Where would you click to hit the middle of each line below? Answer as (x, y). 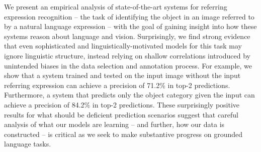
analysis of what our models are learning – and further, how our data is (114, 124)
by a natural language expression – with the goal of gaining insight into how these (130, 26)
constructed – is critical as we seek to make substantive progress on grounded (123, 134)
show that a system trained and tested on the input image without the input (122, 75)
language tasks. (28, 144)
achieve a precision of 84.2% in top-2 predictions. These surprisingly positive (122, 104)
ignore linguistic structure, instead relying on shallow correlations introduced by (127, 55)
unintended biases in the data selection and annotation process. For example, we (128, 65)
